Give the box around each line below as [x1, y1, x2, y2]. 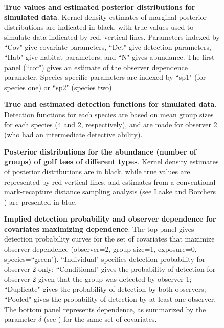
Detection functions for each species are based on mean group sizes [4, 108, 214, 119]
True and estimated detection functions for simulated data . [4, 99, 217, 110]
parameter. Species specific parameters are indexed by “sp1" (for [4, 72, 206, 82]
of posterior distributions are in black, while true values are [4, 166, 190, 177]
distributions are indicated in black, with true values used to [4, 21, 194, 32]
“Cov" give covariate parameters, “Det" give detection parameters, [4, 41, 211, 52]
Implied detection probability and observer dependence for [4, 213, 216, 224]
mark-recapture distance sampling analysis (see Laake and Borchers [4, 186, 216, 197]
